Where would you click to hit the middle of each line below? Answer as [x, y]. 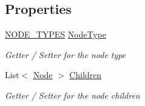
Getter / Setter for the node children [72, 95]
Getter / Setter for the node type [65, 54]
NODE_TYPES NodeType [56, 34]
